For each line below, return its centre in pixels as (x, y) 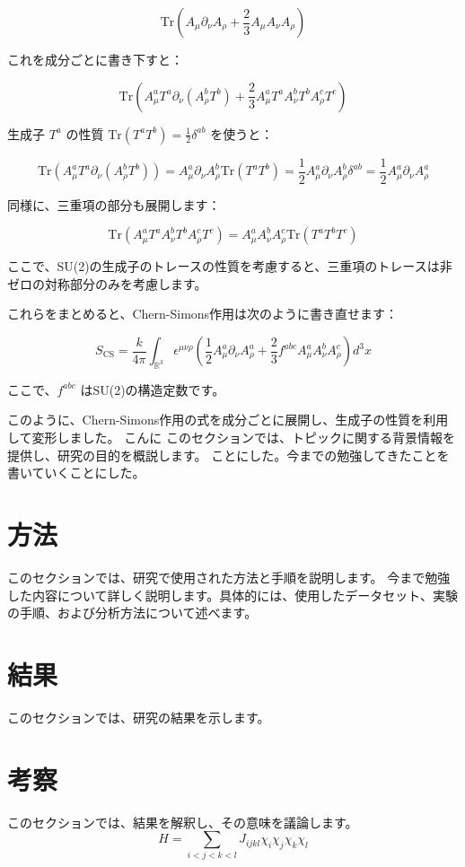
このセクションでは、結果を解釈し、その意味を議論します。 (183, 822)
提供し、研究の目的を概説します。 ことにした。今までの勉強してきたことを (228, 455)
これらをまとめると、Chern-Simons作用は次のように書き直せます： (203, 314)
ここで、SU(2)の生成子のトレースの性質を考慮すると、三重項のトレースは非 (230, 266)
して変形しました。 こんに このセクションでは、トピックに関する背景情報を (231, 438)
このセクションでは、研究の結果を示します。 (139, 717)
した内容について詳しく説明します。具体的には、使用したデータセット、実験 (232, 595)
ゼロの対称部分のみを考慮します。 (107, 283)
